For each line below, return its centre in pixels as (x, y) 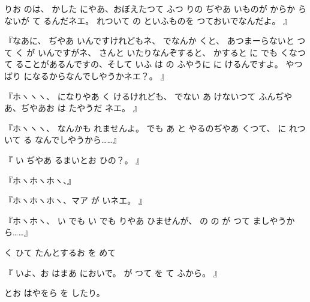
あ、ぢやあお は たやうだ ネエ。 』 (73, 108)
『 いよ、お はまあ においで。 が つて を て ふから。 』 (113, 272)
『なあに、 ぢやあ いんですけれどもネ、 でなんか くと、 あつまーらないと (149, 41)
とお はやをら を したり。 (55, 293)
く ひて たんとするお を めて (60, 252)
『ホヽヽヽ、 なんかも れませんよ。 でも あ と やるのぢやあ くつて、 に (145, 128)
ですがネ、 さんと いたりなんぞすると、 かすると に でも (166, 52)
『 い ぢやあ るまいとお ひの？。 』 (74, 159)
